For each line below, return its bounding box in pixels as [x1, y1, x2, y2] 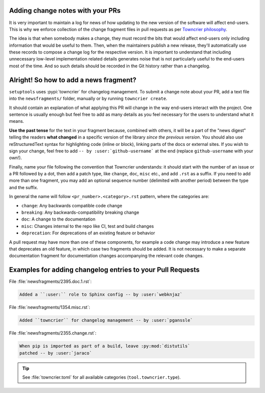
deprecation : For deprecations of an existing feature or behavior [21, 230, 156, 236]
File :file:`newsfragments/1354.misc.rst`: [9, 305, 90, 310]
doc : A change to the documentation [21, 216, 96, 222]
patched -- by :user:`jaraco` [19, 350, 92, 356]
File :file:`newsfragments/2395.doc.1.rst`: [9, 279, 92, 284]
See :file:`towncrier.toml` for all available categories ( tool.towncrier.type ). [22, 374, 181, 380]
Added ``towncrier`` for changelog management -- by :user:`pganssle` [19, 317, 193, 323]
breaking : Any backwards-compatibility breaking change [21, 209, 139, 216]
